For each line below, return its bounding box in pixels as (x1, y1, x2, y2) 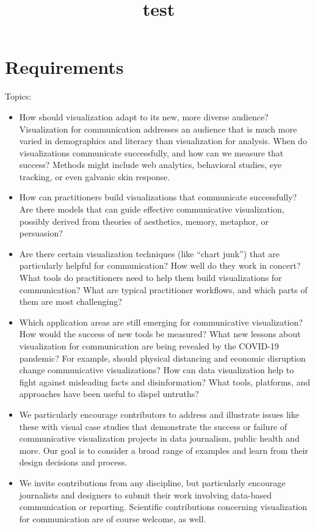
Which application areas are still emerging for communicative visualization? (19, 315, 303, 328)
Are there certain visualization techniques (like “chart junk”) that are (19, 247, 280, 260)
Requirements (5, 54, 124, 79)
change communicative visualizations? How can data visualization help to (19, 363, 294, 376)
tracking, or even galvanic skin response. (19, 170, 170, 183)
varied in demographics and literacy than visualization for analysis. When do (19, 134, 307, 147)
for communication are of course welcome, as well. (19, 512, 206, 525)
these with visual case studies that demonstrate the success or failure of (19, 420, 288, 432)
